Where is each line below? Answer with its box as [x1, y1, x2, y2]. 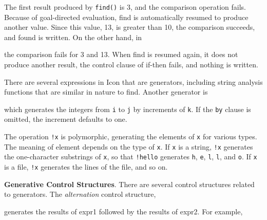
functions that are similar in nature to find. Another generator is [4, 86, 208, 97]
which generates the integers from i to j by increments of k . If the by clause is [4, 103, 251, 114]
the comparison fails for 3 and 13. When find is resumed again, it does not [4, 49, 238, 60]
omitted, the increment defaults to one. [4, 114, 127, 124]
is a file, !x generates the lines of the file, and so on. [4, 161, 168, 172]
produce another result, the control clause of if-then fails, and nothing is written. [4, 59, 258, 70]
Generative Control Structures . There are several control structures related [4, 178, 255, 189]
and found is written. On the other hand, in [4, 31, 142, 42]
